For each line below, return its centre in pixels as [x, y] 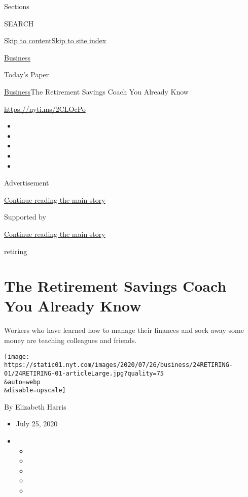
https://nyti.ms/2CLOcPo [45, 108]
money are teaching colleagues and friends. [70, 340]
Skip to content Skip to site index [55, 40]
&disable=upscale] [35, 391]
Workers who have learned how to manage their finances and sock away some [124, 330]
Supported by [25, 217]
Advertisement [27, 183]
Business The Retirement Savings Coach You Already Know [96, 91]
